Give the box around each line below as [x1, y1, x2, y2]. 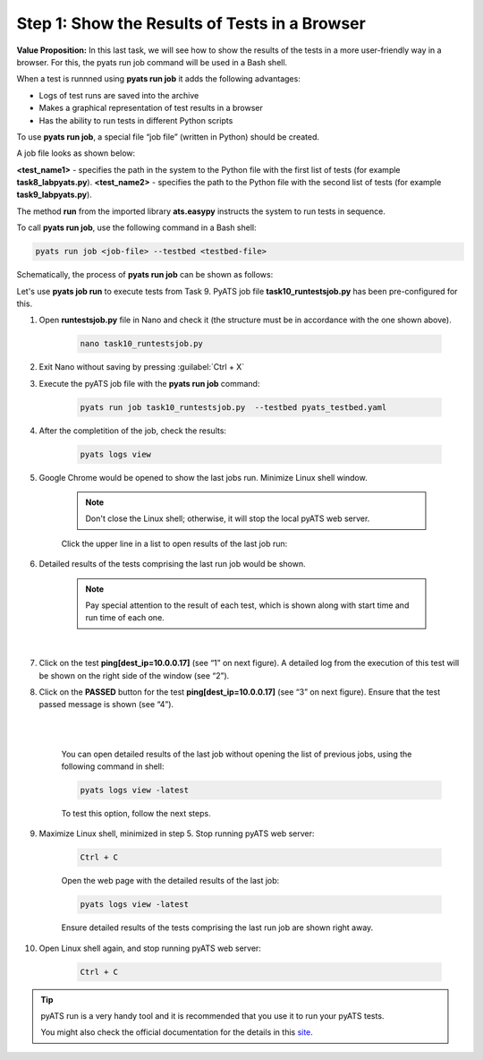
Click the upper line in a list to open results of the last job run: [61, 538, 288, 549]
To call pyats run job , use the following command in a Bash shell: [16, 222, 257, 233]
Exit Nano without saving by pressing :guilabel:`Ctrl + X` [38, 362, 245, 372]
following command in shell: [61, 761, 165, 772]
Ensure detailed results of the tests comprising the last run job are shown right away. [61, 922, 374, 933]
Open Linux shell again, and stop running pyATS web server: [38, 943, 261, 953]
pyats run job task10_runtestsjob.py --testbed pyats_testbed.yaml [80, 402, 387, 412]
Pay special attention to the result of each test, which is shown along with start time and [85, 600, 410, 611]
